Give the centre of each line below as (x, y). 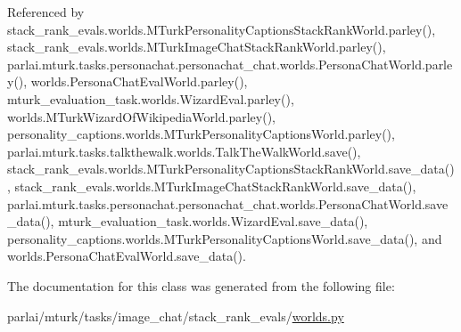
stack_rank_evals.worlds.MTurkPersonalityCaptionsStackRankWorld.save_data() (231, 169)
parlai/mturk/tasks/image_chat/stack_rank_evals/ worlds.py (176, 316)
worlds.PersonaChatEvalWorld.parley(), (139, 81)
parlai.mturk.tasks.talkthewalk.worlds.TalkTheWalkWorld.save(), (184, 151)
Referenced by (46, 12)
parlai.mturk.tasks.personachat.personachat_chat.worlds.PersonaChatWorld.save (228, 203)
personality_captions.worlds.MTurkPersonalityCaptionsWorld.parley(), (201, 134)
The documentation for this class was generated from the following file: (201, 285)
